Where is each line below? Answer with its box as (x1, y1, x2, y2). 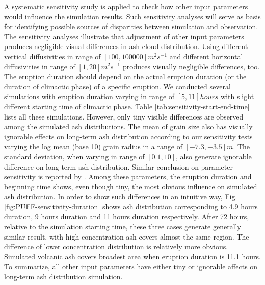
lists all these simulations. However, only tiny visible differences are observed (4, 111, 244, 122)
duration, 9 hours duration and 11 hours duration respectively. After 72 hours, (4, 211, 249, 222)
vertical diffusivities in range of (4, 51, 101, 61)
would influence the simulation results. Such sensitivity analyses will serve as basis (4, 11, 261, 21)
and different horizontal (169, 51, 243, 61)
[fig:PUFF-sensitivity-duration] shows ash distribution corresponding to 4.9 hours (4, 201, 258, 211)
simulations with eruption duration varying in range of (4, 91, 175, 102)
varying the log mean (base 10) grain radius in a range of (4, 141, 182, 152)
